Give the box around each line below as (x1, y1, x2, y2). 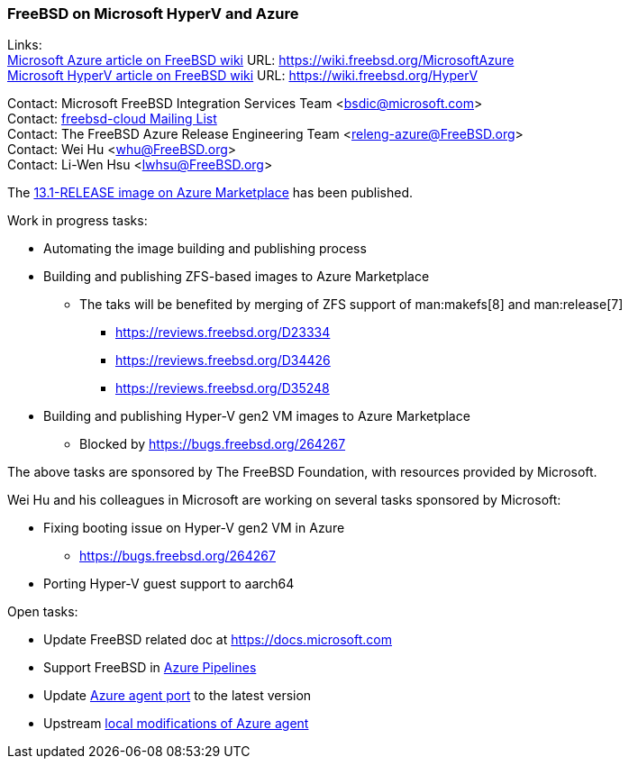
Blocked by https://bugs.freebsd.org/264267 (79, 436, 346, 452)
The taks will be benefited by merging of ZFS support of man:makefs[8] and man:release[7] (79, 296, 624, 313)
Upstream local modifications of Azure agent (43, 716, 309, 732)
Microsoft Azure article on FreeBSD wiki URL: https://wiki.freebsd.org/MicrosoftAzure (7, 52, 515, 68)
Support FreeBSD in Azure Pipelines (43, 660, 257, 676)
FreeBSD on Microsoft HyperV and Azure (7, 5, 299, 23)
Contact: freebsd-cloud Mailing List (7, 111, 217, 127)
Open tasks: (7, 604, 78, 620)
